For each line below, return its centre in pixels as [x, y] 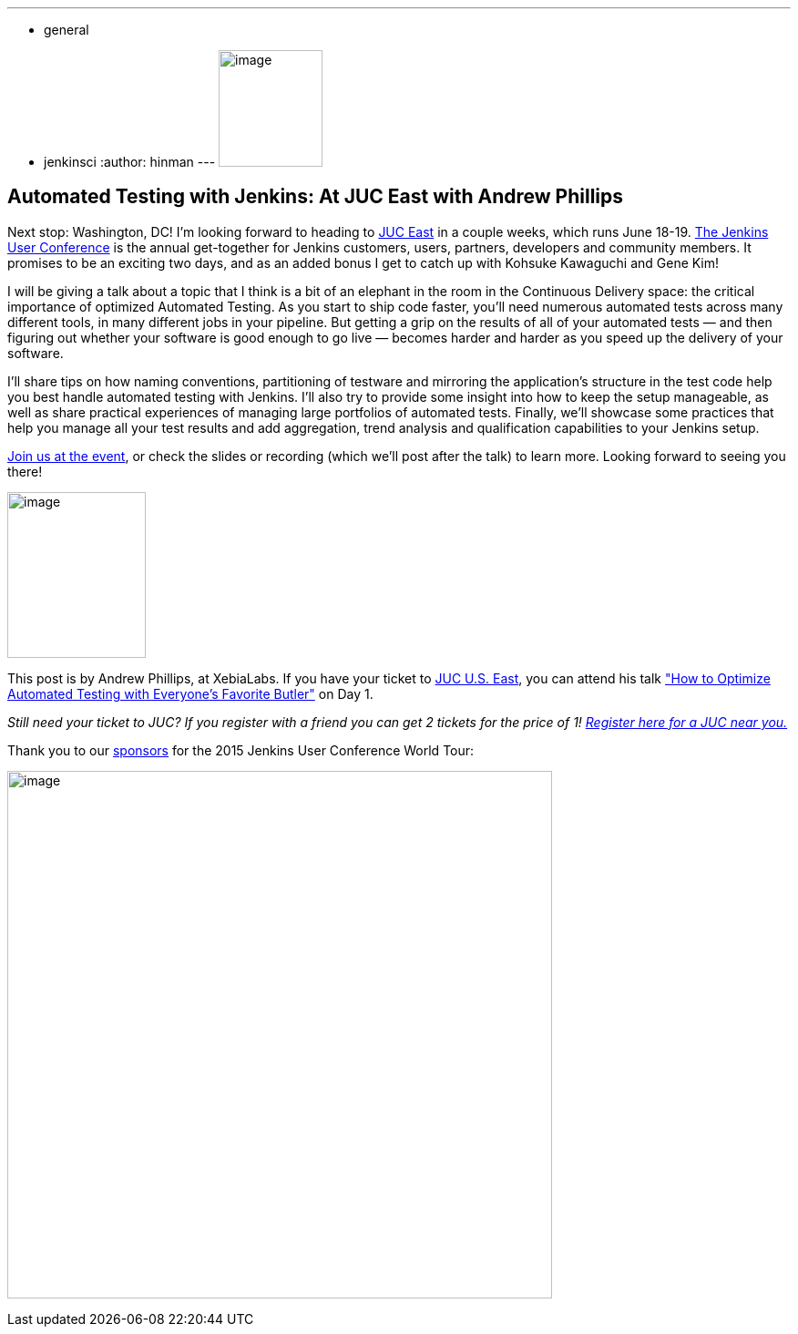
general [66, 30]
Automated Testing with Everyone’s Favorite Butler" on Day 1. [190, 693]
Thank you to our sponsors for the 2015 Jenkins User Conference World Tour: [241, 750]
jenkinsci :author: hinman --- [130, 162]
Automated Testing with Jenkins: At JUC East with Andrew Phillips [316, 197]
